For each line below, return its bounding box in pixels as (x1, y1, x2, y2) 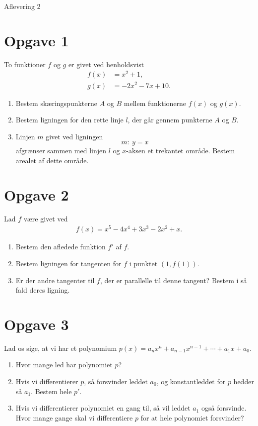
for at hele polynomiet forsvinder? (140, 412, 244, 423)
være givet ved (23, 213, 68, 223)
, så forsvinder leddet (84, 376, 148, 387)
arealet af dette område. (15, 155, 89, 165)
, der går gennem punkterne (128, 114, 212, 125)
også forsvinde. (201, 403, 247, 413)
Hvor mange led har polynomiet (15, 359, 113, 370)
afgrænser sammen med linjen (15, 145, 107, 156)
